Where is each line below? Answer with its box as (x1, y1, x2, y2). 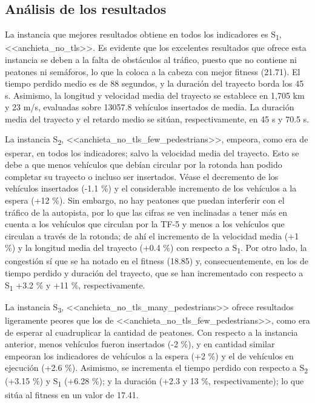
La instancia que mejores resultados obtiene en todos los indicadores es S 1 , (5, 28, 282, 42)
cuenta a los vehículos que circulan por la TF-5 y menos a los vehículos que (5, 218, 285, 230)
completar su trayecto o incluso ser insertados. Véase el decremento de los (5, 170, 279, 182)
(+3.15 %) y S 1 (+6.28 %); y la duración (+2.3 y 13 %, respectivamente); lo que (5, 375, 304, 389)
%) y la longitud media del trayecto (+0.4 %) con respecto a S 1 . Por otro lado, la (5, 241, 307, 256)
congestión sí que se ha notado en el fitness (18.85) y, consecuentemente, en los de (5, 255, 308, 267)
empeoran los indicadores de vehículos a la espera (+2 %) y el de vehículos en (5, 349, 294, 362)
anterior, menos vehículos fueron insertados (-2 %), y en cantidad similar (5, 338, 275, 350)
